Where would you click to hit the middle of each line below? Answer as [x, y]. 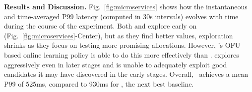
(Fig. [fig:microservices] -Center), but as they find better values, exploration [119, 35]
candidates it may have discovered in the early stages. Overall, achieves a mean [126, 74]
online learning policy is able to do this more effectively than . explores [131, 54]
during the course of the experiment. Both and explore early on [100, 26]
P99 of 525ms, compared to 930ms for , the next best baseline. [99, 83]
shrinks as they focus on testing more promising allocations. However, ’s [113, 45]
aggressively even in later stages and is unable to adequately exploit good [116, 64]
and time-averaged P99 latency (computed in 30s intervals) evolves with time [121, 16]
